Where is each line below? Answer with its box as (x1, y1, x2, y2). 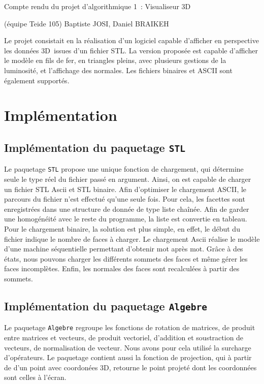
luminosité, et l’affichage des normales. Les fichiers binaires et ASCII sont (4, 65, 233, 75)
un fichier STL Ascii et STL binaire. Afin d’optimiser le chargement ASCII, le (4, 183, 247, 194)
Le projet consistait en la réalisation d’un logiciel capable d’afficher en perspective (4, 35, 259, 46)
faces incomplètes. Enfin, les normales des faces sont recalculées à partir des (4, 263, 240, 274)
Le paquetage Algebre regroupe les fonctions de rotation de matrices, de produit (4, 322, 255, 333)
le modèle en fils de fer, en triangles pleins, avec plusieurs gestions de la (4, 55, 226, 66)
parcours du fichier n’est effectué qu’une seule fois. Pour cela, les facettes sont (4, 194, 245, 204)
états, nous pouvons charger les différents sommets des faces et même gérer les (4, 253, 248, 264)
